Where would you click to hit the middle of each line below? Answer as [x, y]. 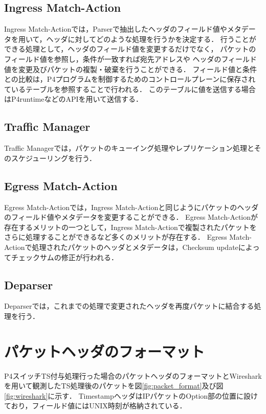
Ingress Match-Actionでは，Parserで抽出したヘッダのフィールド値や [116, 29]
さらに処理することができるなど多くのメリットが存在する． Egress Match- [128, 237]
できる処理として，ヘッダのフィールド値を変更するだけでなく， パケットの [130, 49]
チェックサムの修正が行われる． [65, 257]
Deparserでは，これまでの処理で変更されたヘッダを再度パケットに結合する [129, 306]
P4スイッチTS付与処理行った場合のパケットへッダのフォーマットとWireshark [133, 375]
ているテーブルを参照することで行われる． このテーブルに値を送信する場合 [130, 89]
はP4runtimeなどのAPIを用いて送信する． [74, 99]
